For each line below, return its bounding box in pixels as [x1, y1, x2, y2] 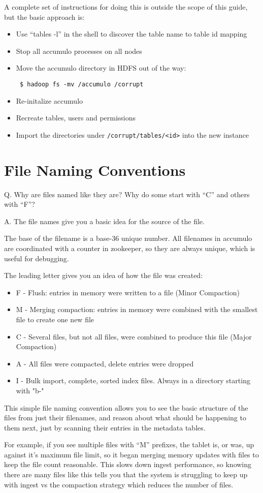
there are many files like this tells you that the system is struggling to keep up [4, 469, 248, 480]
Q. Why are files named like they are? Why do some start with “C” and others [4, 189, 250, 199]
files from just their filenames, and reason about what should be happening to [4, 412, 246, 423]
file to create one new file [16, 314, 94, 324]
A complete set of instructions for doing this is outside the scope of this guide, [4, 2, 248, 12]
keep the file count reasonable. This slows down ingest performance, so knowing [4, 459, 252, 470]
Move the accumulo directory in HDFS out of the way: [16, 63, 186, 73]
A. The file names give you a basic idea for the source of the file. [4, 215, 205, 226]
